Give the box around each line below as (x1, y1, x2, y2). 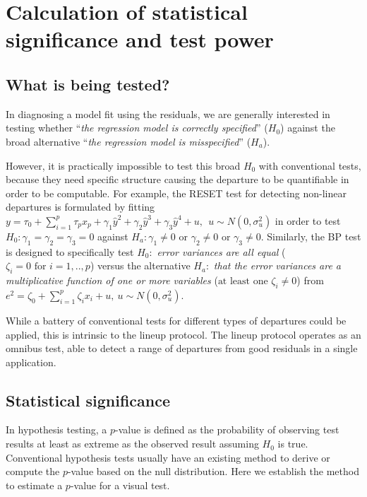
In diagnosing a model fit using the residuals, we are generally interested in (6, 106, 330, 121)
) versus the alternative (90, 258, 191, 273)
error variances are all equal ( (157, 244, 286, 259)
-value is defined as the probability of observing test (115, 422, 339, 437)
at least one (217, 276, 268, 287)
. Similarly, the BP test (260, 228, 361, 243)
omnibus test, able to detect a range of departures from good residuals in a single (6, 341, 358, 356)
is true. (277, 436, 308, 451)
